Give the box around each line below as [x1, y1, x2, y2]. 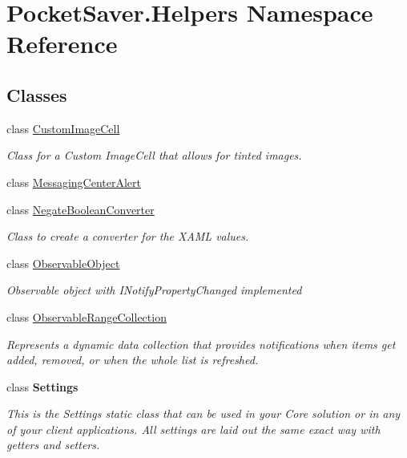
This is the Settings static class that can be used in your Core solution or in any [6, 405, 401, 422]
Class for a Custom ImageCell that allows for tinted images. [6, 147, 302, 164]
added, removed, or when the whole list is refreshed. [6, 351, 259, 368]
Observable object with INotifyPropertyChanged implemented [6, 282, 302, 298]
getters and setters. [6, 436, 100, 453]
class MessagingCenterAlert [6, 173, 141, 190]
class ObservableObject [6, 254, 120, 271]
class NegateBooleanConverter [6, 201, 155, 217]
